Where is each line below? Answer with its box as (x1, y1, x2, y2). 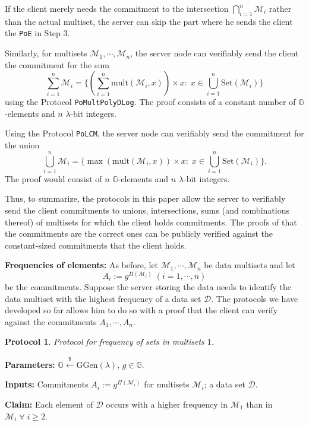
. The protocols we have (211, 292, 298, 304)
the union (5, 139, 40, 151)
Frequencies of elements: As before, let (5, 259, 159, 271)
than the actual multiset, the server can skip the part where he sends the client (5, 15, 293, 27)
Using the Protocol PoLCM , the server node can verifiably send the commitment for (5, 127, 304, 139)
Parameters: (5, 358, 55, 370)
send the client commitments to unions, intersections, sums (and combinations (5, 204, 289, 217)
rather (269, 2, 292, 14)
